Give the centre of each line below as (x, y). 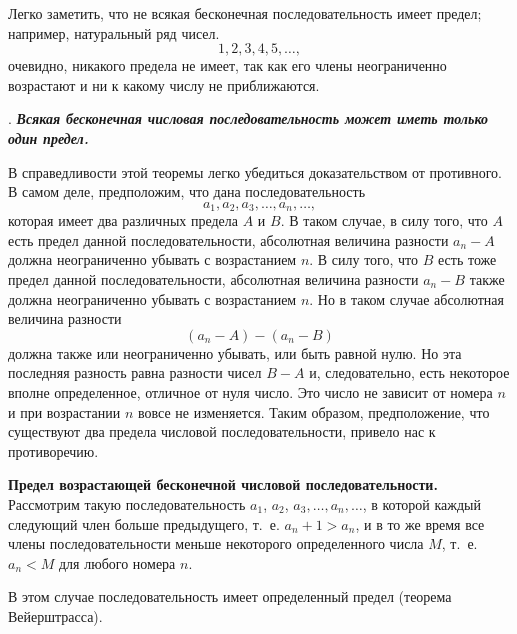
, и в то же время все (420, 523)
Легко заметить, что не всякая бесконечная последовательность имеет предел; (245, 13)
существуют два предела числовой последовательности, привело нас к (222, 431)
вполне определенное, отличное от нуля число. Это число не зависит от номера (250, 391)
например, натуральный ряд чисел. (114, 32)
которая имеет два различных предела (123, 220)
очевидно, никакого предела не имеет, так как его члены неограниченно (227, 65)
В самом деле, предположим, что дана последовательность (187, 191)
